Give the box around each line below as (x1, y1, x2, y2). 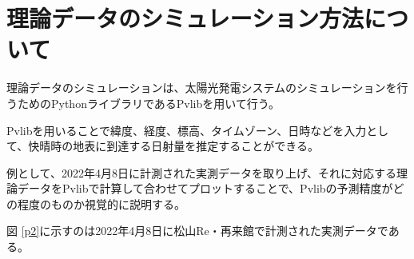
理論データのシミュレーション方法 (6, 2, 364, 34)
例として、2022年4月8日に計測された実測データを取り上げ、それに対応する (6, 164, 396, 181)
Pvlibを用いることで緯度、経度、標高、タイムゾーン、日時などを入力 (6, 122, 367, 138)
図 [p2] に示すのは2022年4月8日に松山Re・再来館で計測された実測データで (6, 222, 388, 239)
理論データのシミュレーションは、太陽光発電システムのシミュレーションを (6, 79, 397, 96)
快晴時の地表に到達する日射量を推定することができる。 (28, 137, 320, 154)
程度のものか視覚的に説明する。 (17, 195, 185, 212)
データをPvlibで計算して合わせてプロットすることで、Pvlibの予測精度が (17, 180, 393, 197)
